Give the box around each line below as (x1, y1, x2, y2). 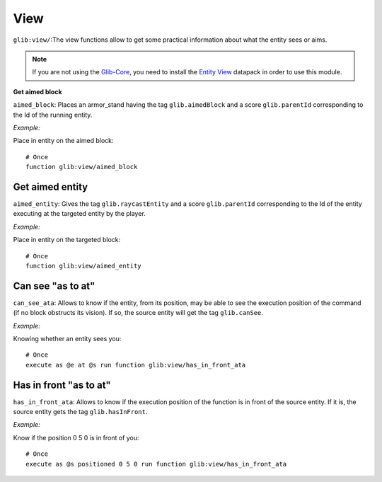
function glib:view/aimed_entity (25, 262, 141, 270)
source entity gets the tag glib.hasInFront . (13, 408, 148, 416)
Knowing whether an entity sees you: (13, 335, 122, 343)
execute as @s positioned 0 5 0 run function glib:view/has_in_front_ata (25, 460, 287, 468)
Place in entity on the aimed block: (13, 137, 114, 145)
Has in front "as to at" (13, 379, 111, 391)
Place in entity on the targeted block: (13, 236, 120, 244)
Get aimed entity (13, 180, 88, 193)
